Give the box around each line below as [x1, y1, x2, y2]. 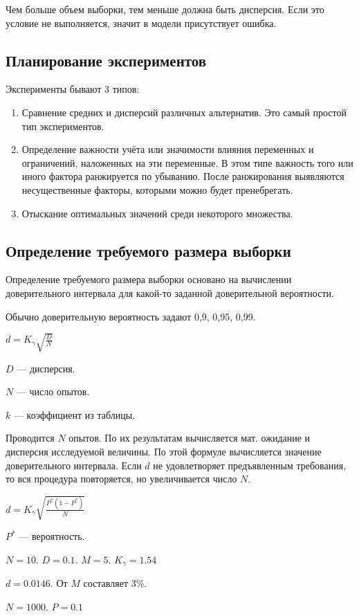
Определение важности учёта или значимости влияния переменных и [21, 142, 314, 156]
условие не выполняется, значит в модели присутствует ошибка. [6, 15, 277, 30]
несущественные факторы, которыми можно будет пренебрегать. [21, 182, 293, 197]
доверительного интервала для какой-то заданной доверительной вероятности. [6, 285, 334, 300]
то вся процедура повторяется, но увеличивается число [6, 471, 237, 486]
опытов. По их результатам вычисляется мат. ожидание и [68, 431, 311, 445]
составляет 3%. [83, 576, 147, 590]
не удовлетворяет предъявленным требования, [153, 458, 347, 472]
